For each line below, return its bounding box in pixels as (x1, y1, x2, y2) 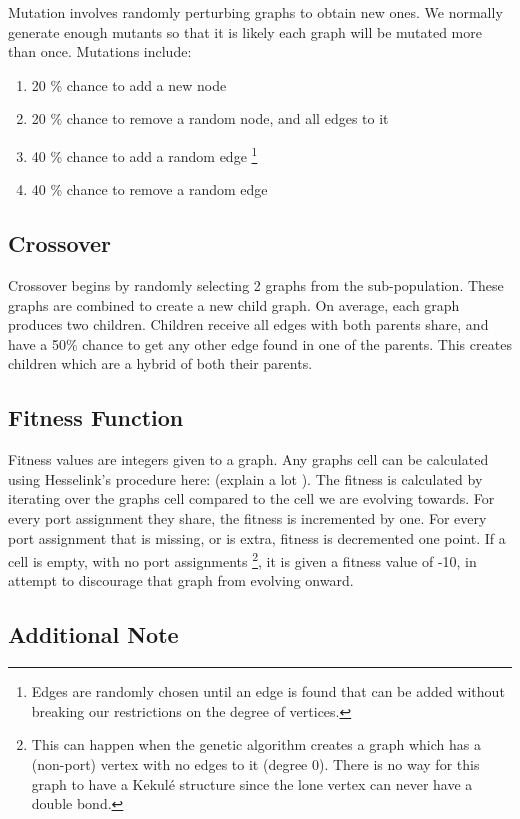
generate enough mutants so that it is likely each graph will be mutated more (8, 21, 482, 42)
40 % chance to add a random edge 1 (31, 142, 258, 166)
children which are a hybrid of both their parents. (8, 353, 313, 374)
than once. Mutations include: (8, 41, 192, 62)
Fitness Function (8, 402, 184, 433)
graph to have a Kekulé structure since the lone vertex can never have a (31, 773, 473, 794)
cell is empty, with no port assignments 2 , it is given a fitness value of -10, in (8, 548, 477, 571)
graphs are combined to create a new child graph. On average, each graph (8, 294, 460, 315)
